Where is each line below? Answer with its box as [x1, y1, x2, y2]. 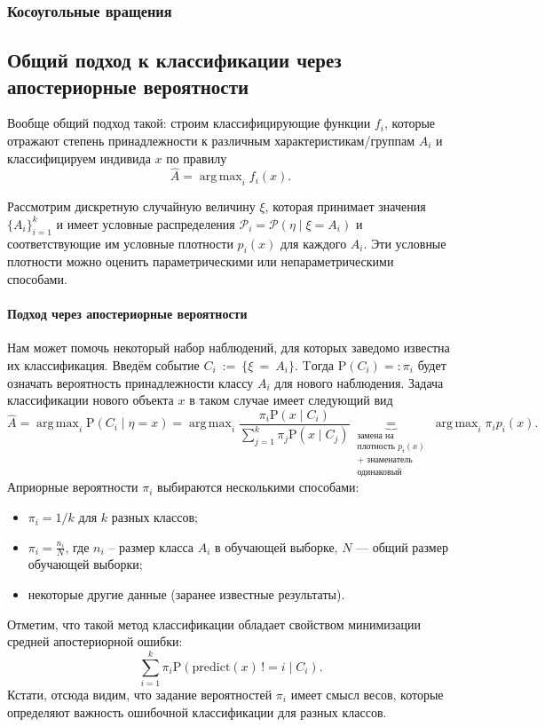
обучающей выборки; [28, 555, 143, 573]
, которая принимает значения [265, 197, 426, 216]
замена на [357, 431, 394, 441]
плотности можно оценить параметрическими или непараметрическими [7, 252, 394, 271]
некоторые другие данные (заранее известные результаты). [28, 585, 345, 604]
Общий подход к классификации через [7, 46, 342, 74]
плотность [357, 442, 396, 452]
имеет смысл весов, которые [290, 684, 444, 703]
